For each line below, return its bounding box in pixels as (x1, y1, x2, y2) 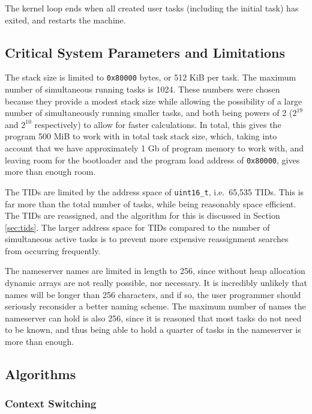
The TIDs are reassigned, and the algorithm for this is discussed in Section (5, 209, 280, 222)
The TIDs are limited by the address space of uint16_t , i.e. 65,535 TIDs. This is (5, 185, 304, 198)
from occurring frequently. (5, 244, 101, 257)
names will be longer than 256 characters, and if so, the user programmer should (5, 288, 301, 300)
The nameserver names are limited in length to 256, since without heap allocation (5, 264, 305, 277)
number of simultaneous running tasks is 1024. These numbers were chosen (5, 83, 280, 96)
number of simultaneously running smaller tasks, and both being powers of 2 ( (5, 106, 293, 119)
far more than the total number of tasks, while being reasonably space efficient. (5, 197, 296, 210)
